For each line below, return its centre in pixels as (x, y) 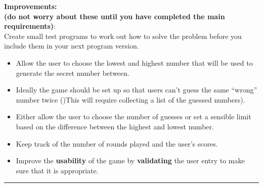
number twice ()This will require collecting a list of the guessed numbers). (130, 99)
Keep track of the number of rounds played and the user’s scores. (117, 143)
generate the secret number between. (73, 73)
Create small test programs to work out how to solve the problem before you (123, 36)
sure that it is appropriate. (57, 170)
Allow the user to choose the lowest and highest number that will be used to (134, 62)
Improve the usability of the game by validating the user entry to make (130, 160)
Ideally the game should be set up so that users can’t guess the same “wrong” (137, 90)
